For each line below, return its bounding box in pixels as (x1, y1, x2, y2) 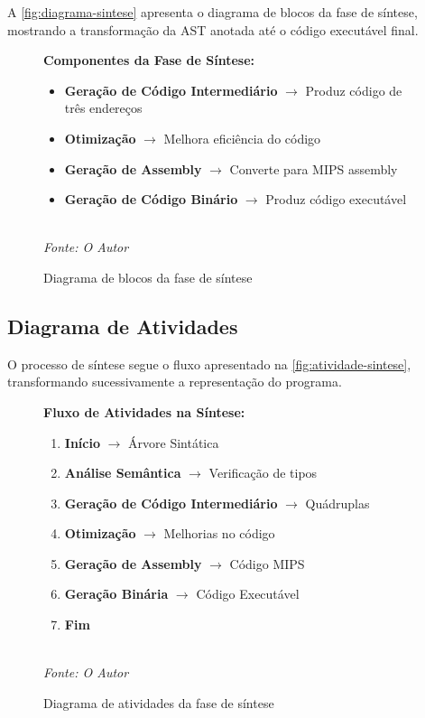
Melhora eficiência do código (163, 128, 321, 147)
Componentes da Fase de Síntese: (43, 51, 254, 70)
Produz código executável (265, 190, 407, 209)
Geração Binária (64, 584, 169, 603)
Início (64, 433, 100, 452)
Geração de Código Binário (64, 190, 238, 209)
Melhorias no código (163, 524, 275, 543)
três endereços (64, 98, 143, 117)
